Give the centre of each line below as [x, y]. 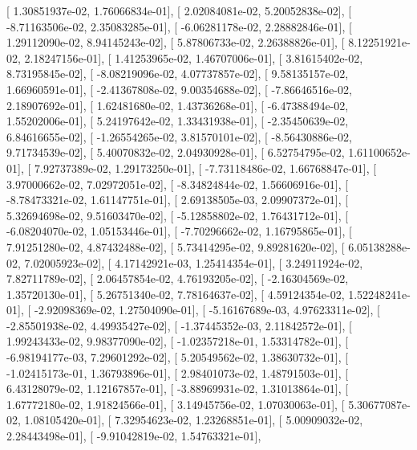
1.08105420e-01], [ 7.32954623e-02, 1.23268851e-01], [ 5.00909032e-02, [194, 420]
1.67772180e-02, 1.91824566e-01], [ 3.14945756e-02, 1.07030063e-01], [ [176, 404]
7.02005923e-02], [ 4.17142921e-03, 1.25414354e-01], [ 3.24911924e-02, [194, 262]
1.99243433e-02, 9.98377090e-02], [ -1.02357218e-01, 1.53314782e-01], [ [178, 341]
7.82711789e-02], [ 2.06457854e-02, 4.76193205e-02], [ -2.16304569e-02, [178, 278]
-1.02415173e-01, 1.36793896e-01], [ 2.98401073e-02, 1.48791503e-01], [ [178, 372]
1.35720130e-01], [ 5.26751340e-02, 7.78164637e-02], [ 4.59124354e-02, [176, 294]
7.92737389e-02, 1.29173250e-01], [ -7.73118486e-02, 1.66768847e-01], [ [205, 168]
